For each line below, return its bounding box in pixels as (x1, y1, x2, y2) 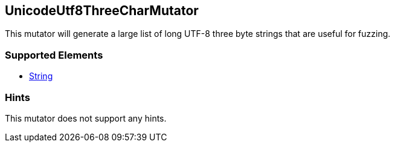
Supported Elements (5, 48, 103, 61)
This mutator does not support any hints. (5, 113, 167, 123)
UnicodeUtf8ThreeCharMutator (5, 3, 199, 18)
